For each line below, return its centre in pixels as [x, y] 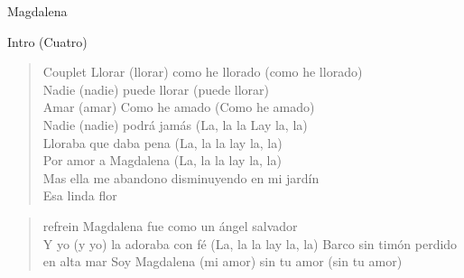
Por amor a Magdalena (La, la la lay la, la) [162, 160]
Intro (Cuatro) [47, 41]
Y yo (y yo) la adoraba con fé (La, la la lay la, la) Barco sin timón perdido [250, 243]
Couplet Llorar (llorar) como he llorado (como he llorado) [203, 72]
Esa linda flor [80, 195]
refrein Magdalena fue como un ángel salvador [170, 225]
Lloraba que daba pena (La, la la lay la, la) [162, 142]
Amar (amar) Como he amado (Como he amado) [179, 107]
